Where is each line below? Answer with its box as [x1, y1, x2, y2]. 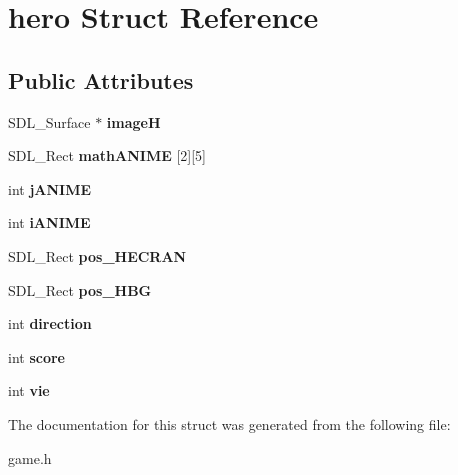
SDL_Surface [8, 111, 91, 132]
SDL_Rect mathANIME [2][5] [8, 145, 206, 166]
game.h [8, 447, 52, 468]
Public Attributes [8, 64, 194, 95]
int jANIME [8, 178, 92, 199]
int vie [8, 380, 50, 401]
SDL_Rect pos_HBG [8, 279, 152, 300]
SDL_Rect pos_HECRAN [8, 245, 187, 266]
